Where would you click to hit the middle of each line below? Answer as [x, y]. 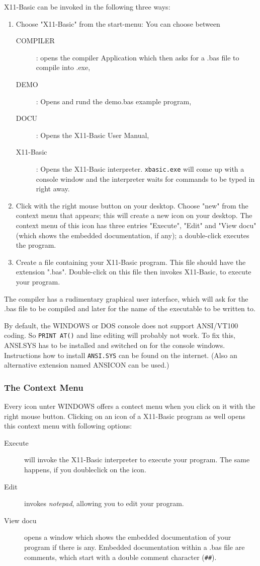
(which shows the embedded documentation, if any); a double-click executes [133, 235]
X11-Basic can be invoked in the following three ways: [87, 7]
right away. [53, 189]
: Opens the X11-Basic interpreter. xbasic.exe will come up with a [140, 168]
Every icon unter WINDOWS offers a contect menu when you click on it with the [130, 406]
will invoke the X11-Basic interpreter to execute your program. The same [137, 459]
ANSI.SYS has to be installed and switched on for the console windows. [115, 345]
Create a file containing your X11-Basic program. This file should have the [131, 262]
